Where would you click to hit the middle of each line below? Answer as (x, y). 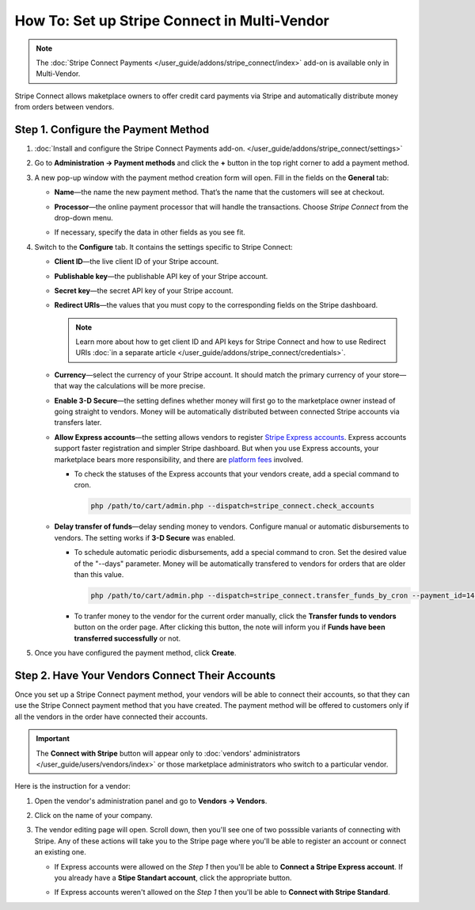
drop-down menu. (84, 217)
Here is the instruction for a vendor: (72, 786)
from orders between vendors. (65, 107)
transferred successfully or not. (127, 638)
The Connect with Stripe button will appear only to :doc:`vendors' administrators (168, 753)
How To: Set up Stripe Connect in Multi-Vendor (172, 21)
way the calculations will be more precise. (137, 386)
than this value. (99, 574)
